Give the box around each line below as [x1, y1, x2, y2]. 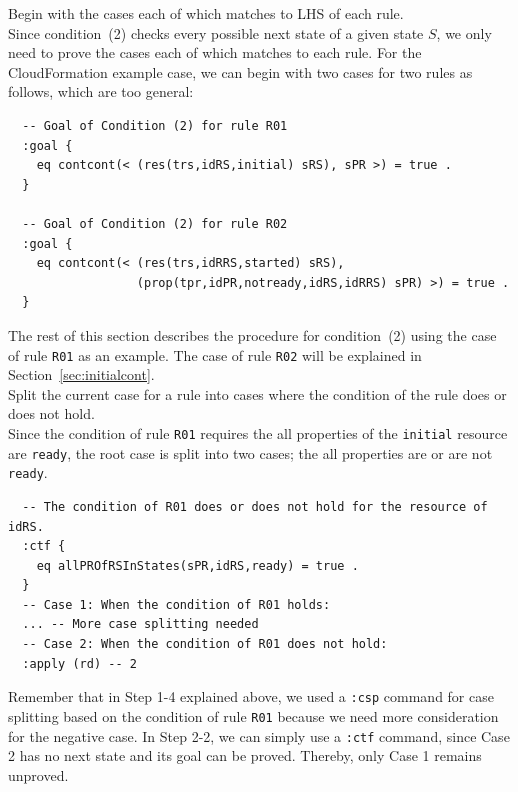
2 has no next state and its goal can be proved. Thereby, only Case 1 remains [8, 745, 482, 766]
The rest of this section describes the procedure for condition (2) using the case [8, 324, 497, 345]
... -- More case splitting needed [22, 617, 259, 632]
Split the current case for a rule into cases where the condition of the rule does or [8, 383, 507, 404]
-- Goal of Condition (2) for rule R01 [22, 118, 288, 133]
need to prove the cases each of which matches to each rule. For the [8, 42, 422, 63]
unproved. [8, 764, 69, 785]
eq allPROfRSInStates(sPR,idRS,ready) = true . [36, 558, 359, 573]
